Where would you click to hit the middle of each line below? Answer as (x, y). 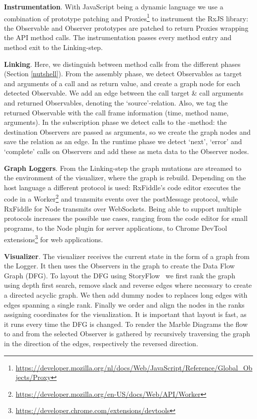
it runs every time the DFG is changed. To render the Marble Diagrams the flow (126, 324)
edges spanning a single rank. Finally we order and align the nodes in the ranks (124, 304)
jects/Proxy (33, 377)
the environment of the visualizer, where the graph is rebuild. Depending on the (125, 178)
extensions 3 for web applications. (54, 239)
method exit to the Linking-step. (53, 47)
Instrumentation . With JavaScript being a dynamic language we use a (114, 6)
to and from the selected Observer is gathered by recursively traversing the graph (127, 334)
